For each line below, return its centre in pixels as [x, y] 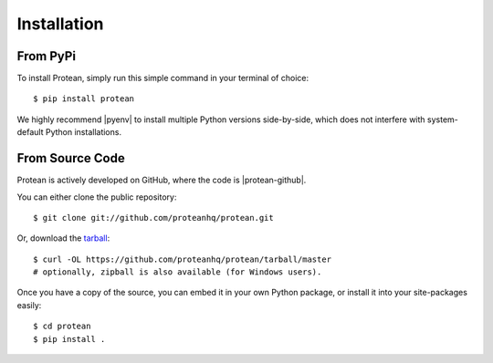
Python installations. [84, 132]
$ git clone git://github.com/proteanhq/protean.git [153, 218]
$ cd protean [62, 327]
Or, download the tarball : [63, 238]
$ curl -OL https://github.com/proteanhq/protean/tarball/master [183, 259]
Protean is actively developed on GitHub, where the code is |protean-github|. [162, 180]
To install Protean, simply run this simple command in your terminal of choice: [163, 78]
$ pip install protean [84, 99]
